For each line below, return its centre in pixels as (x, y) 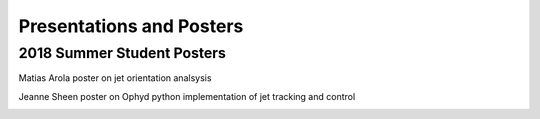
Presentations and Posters (131, 26)
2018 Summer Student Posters (122, 53)
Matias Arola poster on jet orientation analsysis (115, 78)
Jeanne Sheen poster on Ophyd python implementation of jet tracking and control (187, 96)
